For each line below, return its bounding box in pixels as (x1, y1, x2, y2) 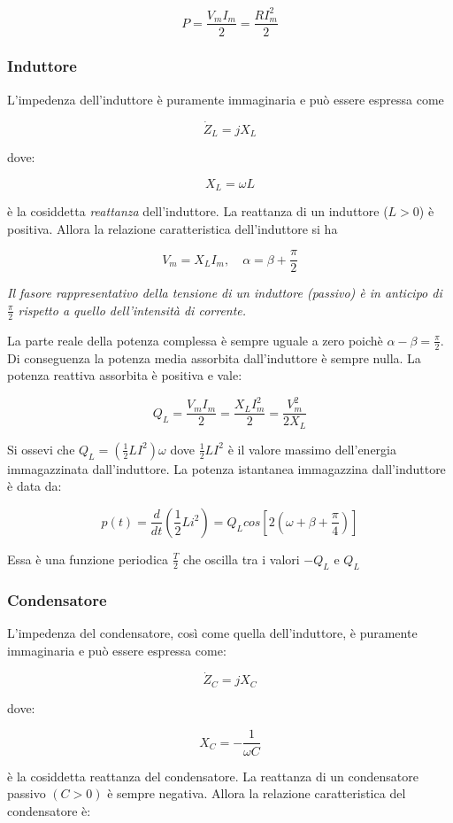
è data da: (7, 477, 62, 495)
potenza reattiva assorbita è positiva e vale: (7, 366, 242, 384)
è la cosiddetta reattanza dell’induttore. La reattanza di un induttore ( (7, 202, 388, 221)
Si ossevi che (7, 439, 75, 458)
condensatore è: (7, 801, 91, 819)
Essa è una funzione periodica (7, 549, 169, 568)
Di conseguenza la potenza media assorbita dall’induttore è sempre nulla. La (7, 348, 421, 367)
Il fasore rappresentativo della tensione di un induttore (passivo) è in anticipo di (7, 283, 442, 302)
